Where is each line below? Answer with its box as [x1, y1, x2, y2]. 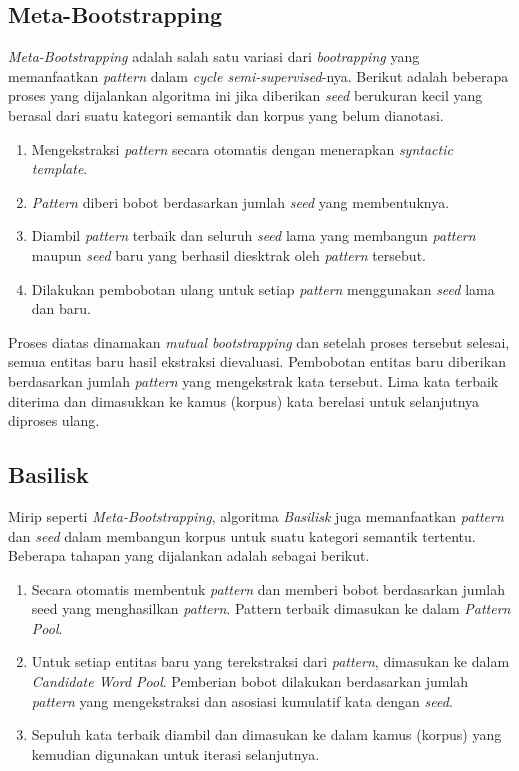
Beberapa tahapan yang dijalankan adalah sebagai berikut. [8, 545, 370, 566]
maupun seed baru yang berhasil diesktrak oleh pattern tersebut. [31, 244, 426, 265]
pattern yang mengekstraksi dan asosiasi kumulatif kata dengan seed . [31, 690, 453, 711]
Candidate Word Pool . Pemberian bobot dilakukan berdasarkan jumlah [31, 671, 469, 692]
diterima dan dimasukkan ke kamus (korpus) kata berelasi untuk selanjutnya [8, 390, 480, 411]
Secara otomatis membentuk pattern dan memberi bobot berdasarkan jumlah [31, 578, 505, 599]
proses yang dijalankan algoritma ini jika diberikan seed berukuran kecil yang [8, 85, 483, 106]
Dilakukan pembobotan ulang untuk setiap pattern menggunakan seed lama [31, 278, 495, 299]
